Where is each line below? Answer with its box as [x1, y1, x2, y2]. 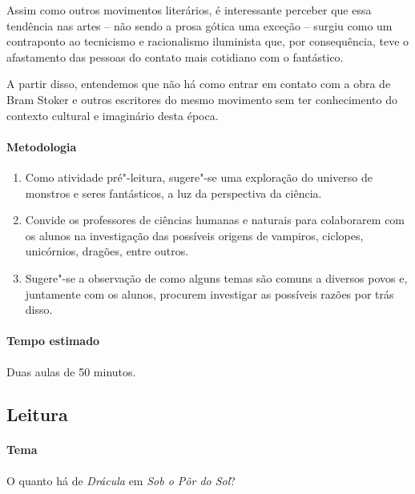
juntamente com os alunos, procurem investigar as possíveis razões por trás [25, 285, 394, 302]
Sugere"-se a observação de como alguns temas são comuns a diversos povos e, [25, 269, 408, 286]
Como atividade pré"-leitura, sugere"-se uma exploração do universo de [25, 168, 373, 185]
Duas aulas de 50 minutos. [6, 363, 136, 380]
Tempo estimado [6, 332, 100, 349]
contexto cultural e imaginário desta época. [6, 106, 219, 123]
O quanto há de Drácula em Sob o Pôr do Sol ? [6, 472, 236, 488]
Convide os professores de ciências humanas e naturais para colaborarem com [25, 211, 405, 228]
